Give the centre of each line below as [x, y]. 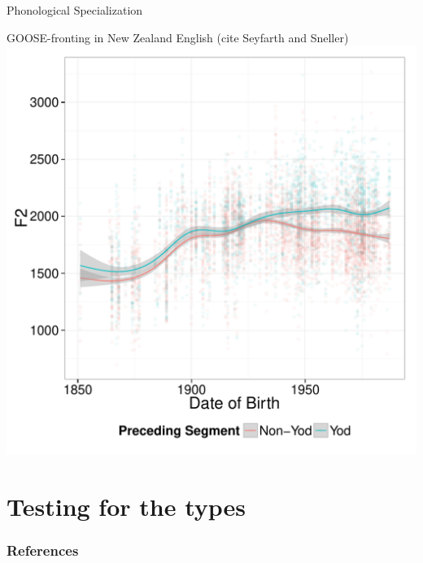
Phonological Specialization [75, 10]
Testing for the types [126, 506]
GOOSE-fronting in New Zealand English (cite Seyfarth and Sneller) [178, 37]
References [43, 550]
